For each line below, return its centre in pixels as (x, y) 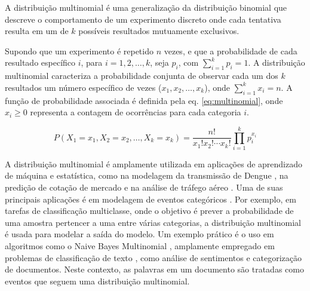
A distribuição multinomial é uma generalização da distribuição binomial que (146, 7)
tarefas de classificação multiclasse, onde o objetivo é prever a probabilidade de (149, 211)
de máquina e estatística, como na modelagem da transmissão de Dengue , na (147, 175)
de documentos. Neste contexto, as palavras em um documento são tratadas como (154, 269)
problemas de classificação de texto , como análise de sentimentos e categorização (154, 257)
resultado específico (40, 62)
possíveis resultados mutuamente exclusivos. (159, 31)
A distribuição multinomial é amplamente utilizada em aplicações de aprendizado (154, 163)
